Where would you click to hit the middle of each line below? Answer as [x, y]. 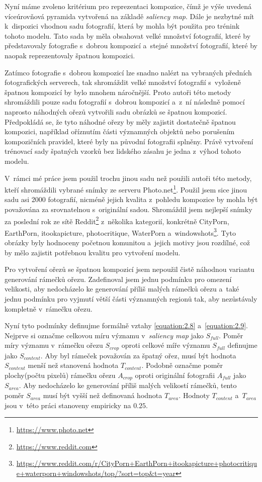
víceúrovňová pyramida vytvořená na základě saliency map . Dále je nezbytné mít [129, 16]
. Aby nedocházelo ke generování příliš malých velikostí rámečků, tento [128, 385]
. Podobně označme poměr [182, 365]
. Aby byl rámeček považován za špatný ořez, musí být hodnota [138, 355]
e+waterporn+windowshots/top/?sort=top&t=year [96, 473]
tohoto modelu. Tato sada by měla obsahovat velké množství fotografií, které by [128, 35]
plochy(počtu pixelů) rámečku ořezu [60, 375]
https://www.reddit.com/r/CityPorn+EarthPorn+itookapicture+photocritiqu [137, 463]
